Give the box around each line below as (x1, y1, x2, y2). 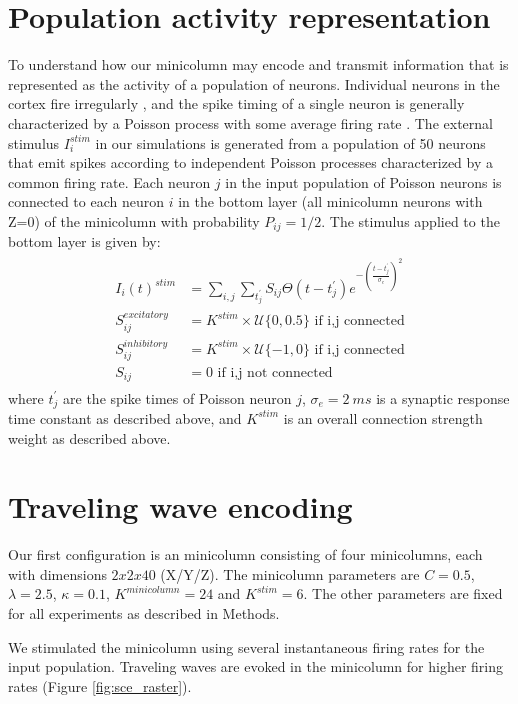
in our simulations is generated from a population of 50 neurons (95, 132, 486, 153)
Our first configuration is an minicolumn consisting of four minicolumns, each (8, 544, 483, 565)
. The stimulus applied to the (321, 210, 500, 231)
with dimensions (8, 563, 107, 584)
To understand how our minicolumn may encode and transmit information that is (8, 54, 509, 75)
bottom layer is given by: (8, 231, 161, 252)
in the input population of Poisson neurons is (225, 171, 502, 192)
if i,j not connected (217, 366, 333, 381)
